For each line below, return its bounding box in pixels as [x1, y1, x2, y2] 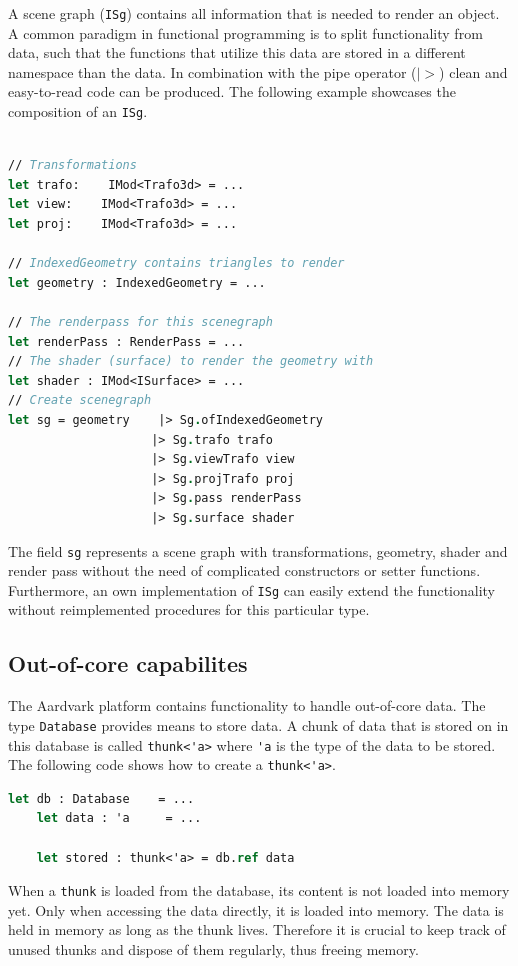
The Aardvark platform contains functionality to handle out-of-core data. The [8, 695, 486, 716]
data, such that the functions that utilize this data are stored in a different [8, 42, 466, 63]
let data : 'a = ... [36, 811, 202, 826]
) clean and [439, 61, 508, 82]
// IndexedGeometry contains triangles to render [8, 256, 345, 271]
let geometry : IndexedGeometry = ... [8, 275, 266, 290]
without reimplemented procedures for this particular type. [8, 599, 370, 620]
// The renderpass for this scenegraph [8, 315, 273, 330]
